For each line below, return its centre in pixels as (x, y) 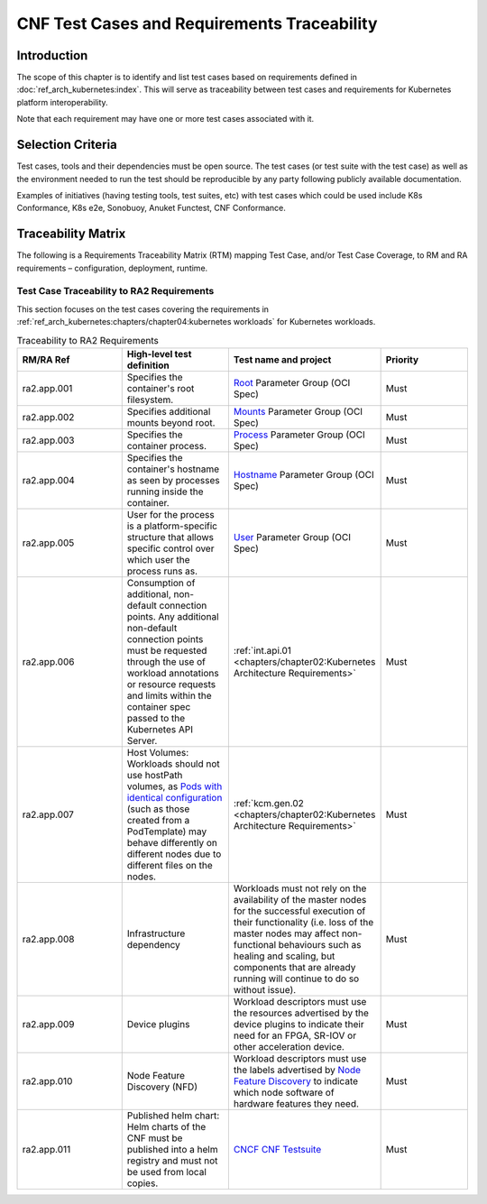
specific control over (170, 548)
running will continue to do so (296, 979)
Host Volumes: (158, 752)
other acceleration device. (289, 1046)
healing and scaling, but (284, 956)
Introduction (52, 55)
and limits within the (169, 695)
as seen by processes (173, 480)
